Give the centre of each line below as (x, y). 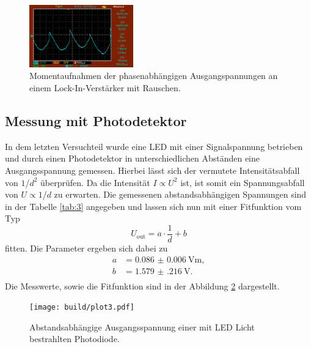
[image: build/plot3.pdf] (82, 308)
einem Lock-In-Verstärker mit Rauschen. (105, 87)
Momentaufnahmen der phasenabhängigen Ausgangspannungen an (154, 76)
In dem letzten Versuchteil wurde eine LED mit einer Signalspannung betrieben (154, 146)
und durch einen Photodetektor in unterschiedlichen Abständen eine (133, 158)
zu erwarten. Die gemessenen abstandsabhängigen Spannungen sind (180, 194)
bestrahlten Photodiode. (75, 339)
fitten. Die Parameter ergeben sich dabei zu (86, 248)
